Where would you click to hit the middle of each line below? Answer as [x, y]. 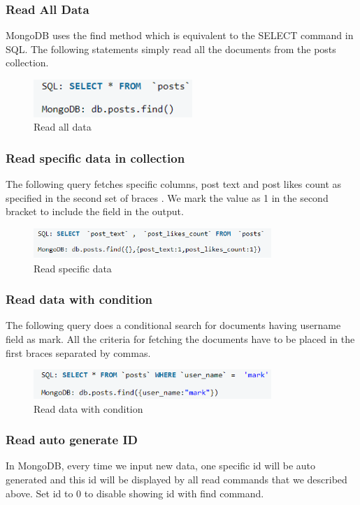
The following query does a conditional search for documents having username [173, 325]
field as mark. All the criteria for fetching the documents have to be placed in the [180, 339]
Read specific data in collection [95, 158]
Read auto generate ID [72, 440]
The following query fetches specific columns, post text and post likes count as [174, 184]
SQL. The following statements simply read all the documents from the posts [171, 49]
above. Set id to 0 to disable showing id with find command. [135, 493]
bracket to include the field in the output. [95, 211]
